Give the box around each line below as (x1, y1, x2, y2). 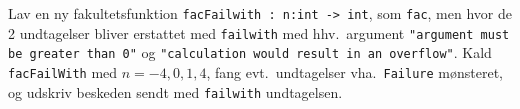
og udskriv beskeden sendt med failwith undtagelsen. (8, 81, 343, 102)
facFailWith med (8, 61, 118, 82)
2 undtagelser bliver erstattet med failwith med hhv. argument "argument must (8, 22, 510, 43)
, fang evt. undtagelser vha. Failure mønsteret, (206, 61, 503, 82)
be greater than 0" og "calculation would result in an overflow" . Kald (8, 42, 492, 63)
